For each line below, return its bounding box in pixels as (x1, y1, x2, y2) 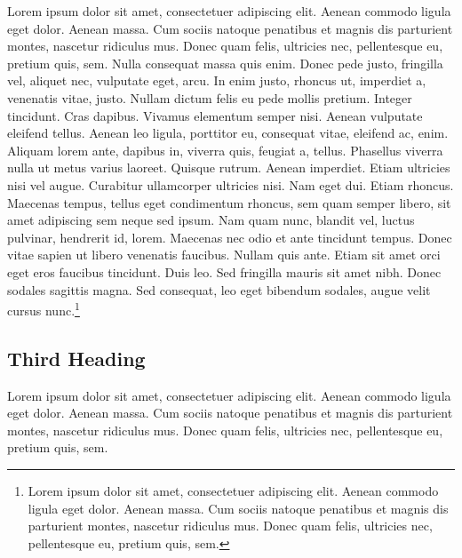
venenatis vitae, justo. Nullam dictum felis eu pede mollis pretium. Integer (7, 88, 412, 107)
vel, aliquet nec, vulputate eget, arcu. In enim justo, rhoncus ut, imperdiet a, (7, 71, 426, 90)
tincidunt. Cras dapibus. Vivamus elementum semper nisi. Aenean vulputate (7, 106, 423, 124)
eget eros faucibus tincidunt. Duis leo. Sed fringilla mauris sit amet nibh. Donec (7, 262, 442, 281)
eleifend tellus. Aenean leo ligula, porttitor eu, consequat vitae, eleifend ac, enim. (7, 124, 449, 142)
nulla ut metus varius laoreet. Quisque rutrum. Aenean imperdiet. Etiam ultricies (7, 158, 450, 177)
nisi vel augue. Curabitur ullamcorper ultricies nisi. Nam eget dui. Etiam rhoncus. (7, 175, 454, 194)
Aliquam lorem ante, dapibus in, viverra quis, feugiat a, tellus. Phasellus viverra (7, 140, 443, 159)
